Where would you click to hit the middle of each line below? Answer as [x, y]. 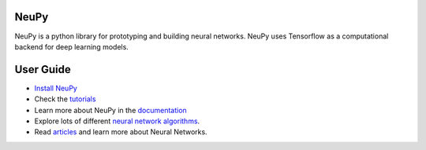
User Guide [43, 70]
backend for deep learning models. [72, 46]
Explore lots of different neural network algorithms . [117, 121]
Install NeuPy [56, 88]
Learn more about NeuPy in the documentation [110, 110]
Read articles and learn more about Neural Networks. [121, 132]
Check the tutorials [65, 99]
